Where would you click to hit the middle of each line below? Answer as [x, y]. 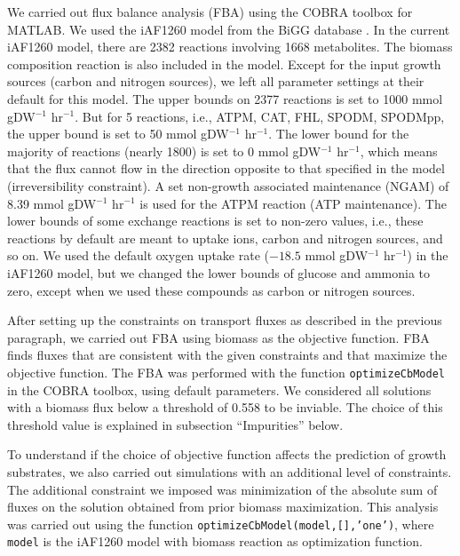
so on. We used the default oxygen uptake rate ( [138, 255]
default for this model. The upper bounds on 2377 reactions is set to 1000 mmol [225, 98]
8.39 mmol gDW [52, 203]
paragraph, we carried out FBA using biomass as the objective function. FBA [218, 337]
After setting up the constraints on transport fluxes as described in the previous [225, 320]
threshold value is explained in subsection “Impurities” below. [175, 424]
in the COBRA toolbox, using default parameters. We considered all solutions [219, 389]
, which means [399, 151]
